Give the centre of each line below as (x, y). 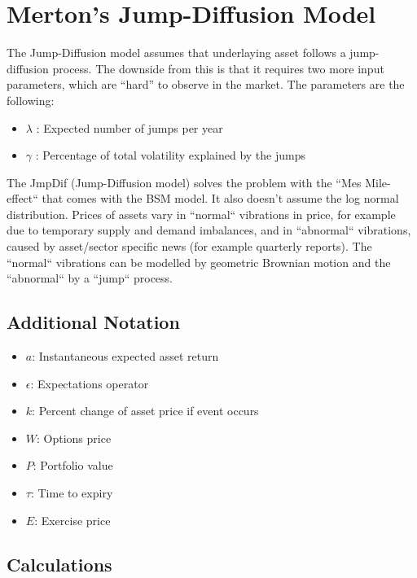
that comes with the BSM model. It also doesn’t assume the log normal (220, 198)
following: (31, 100)
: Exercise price (72, 520)
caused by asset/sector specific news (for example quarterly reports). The (189, 246)
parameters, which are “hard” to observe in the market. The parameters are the (206, 84)
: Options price (74, 438)
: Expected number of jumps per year (129, 127)
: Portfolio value (73, 465)
